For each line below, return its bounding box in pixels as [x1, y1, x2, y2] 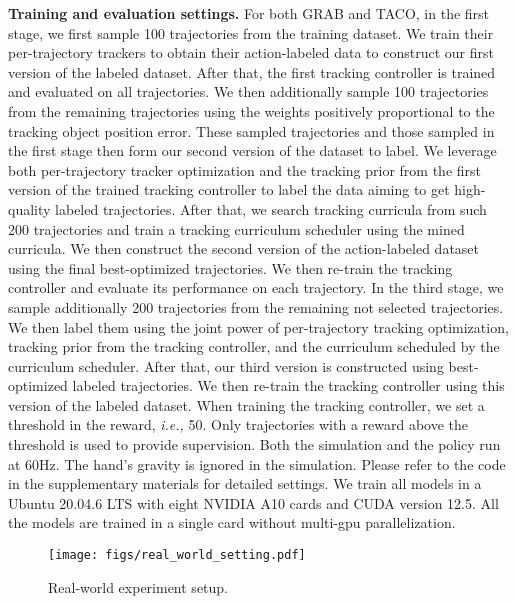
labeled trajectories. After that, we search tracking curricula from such [55, 198, 487, 219]
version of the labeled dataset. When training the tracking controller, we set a [8, 394, 485, 415]
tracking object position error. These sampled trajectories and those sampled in [8, 120, 495, 141]
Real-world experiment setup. [48, 576, 229, 597]
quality [8, 198, 51, 219]
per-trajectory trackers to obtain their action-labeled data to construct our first [8, 42, 494, 63]
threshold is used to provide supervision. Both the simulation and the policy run [8, 434, 501, 455]
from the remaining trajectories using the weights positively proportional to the [8, 100, 495, 121]
